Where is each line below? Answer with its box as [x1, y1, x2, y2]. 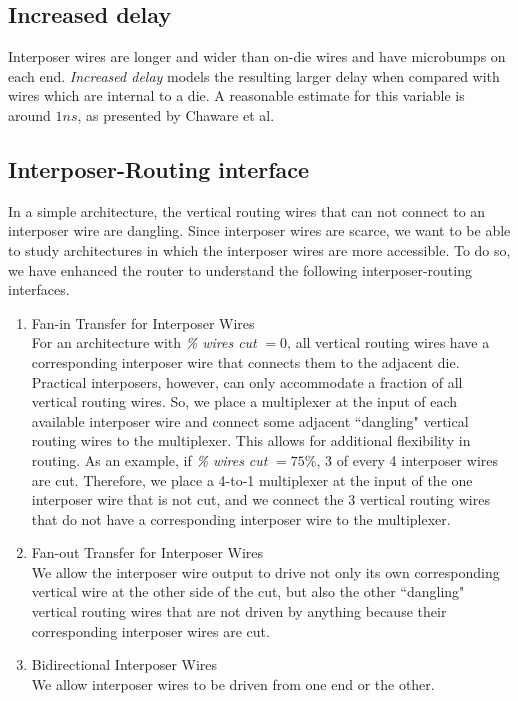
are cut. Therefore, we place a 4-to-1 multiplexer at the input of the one [31, 469, 473, 490]
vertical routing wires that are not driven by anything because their [31, 601, 447, 622]
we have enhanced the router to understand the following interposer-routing [8, 259, 472, 280]
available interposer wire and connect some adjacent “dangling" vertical [31, 410, 469, 431]
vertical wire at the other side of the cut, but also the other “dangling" [31, 581, 465, 602]
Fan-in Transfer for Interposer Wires [31, 312, 255, 333]
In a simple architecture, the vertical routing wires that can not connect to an [8, 200, 486, 221]
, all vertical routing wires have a [287, 332, 490, 353]
